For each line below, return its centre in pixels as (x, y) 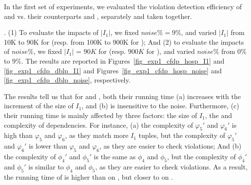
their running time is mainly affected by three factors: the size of (101, 115)
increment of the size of (39, 106)
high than (19, 135)
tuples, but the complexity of (182, 135)
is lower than (48, 146)
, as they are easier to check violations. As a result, (171, 166)
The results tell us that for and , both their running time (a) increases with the (122, 96)
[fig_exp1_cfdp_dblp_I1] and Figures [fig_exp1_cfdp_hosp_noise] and (113, 70)
